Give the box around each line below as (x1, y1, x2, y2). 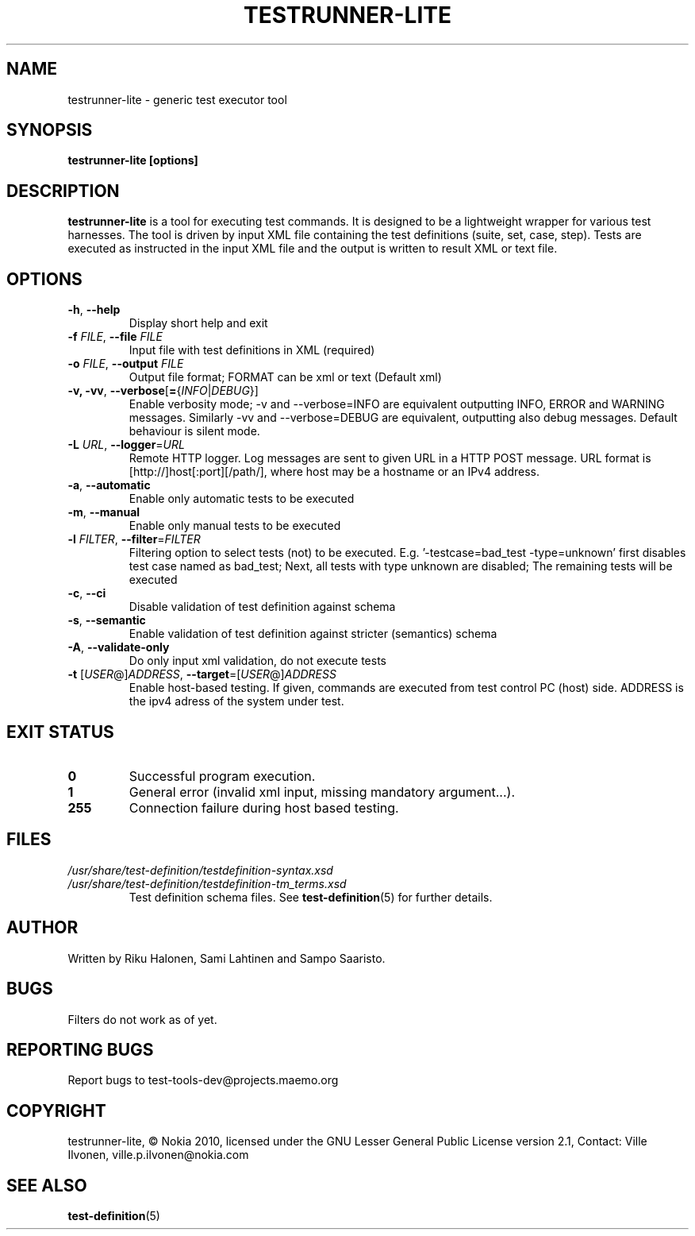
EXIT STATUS (6, 721, 114, 742)
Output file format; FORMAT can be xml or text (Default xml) (129, 370, 442, 384)
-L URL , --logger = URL (67, 438, 185, 452)
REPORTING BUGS (6, 1039, 154, 1060)
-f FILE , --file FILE (67, 330, 163, 344)
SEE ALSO (6, 1175, 87, 1195)
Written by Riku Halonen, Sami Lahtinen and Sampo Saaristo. (67, 951, 386, 965)
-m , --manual (67, 505, 140, 520)
